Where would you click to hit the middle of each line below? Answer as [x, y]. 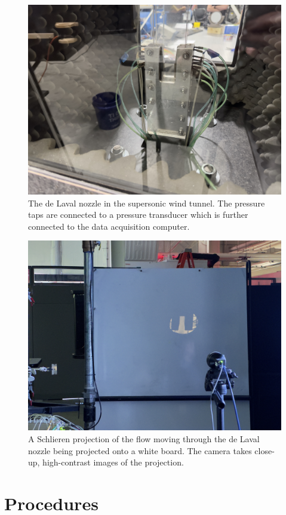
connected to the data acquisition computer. [109, 226]
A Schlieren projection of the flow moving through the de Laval [144, 438]
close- [265, 450]
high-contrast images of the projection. [113, 462]
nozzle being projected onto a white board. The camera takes [140, 450]
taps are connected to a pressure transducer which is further [138, 215]
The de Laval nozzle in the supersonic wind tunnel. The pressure [147, 203]
